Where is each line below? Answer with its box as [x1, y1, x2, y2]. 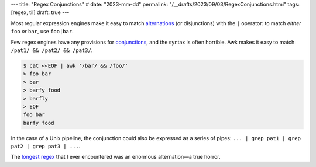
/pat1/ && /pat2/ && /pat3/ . [11, 47, 93, 54]
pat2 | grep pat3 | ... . [11, 143, 81, 150]
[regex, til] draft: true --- [11, 9, 70, 16]
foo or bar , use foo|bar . [11, 28, 74, 35]
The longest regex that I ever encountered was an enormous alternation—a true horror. [11, 154, 221, 161]
